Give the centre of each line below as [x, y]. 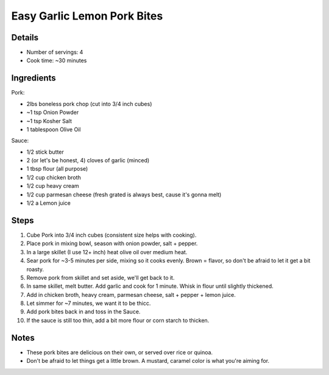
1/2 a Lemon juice [49, 203]
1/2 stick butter [45, 152]
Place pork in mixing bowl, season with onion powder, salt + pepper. [112, 243]
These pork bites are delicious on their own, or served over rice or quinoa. [120, 352]
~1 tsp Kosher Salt [49, 121]
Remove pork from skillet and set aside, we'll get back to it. [101, 277]
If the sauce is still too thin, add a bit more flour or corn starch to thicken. [118, 320]
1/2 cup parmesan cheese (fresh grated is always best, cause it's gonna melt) [124, 195]
